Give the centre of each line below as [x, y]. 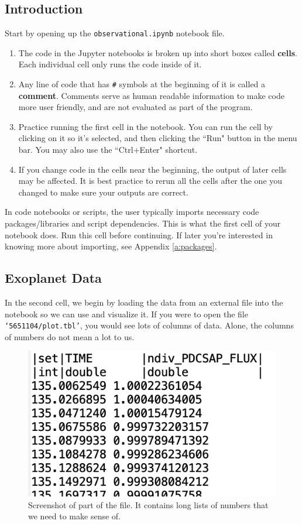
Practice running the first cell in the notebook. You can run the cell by [145, 126]
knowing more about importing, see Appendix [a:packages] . [111, 246]
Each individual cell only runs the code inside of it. [110, 64]
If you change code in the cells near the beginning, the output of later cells [152, 169]
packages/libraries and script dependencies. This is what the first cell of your [143, 223]
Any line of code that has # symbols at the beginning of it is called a [142, 84]
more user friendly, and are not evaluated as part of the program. [135, 107]
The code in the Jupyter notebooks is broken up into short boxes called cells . [158, 52]
